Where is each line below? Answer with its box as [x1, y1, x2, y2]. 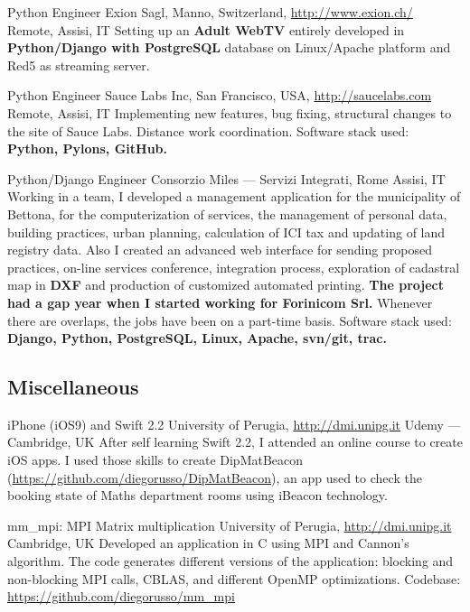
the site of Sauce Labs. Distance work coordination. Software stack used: [7, 121, 409, 140]
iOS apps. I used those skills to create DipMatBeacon [7, 450, 304, 469]
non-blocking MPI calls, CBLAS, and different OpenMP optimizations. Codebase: [7, 569, 461, 588]
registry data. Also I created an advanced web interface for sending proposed [7, 240, 432, 259]
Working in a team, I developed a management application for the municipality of [7, 187, 461, 206]
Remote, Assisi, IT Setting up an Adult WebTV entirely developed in [7, 20, 405, 39]
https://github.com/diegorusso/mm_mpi [7, 587, 235, 606]
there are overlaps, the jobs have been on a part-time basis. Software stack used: [7, 311, 452, 329]
